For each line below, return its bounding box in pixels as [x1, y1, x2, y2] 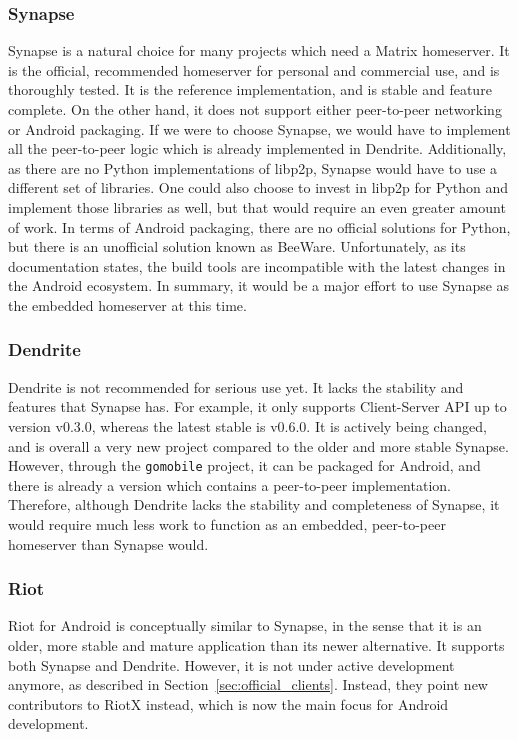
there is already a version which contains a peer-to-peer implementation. [8, 474, 451, 495]
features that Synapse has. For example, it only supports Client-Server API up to [8, 396, 507, 417]
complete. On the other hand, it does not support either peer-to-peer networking [8, 99, 502, 119]
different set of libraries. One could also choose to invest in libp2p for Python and [8, 177, 509, 198]
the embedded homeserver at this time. [8, 294, 247, 315]
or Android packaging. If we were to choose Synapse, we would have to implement [8, 118, 511, 139]
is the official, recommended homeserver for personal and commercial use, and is [8, 59, 500, 80]
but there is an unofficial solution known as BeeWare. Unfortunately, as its [8, 236, 466, 257]
